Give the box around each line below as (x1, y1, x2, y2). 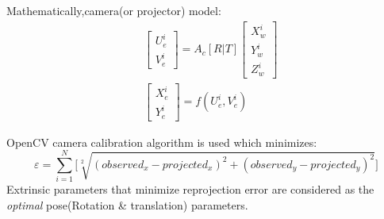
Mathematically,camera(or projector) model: (6, 2, 221, 18)
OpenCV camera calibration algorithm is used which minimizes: (6, 133, 317, 150)
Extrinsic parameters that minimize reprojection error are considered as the (6, 181, 374, 198)
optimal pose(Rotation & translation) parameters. (6, 196, 248, 213)
